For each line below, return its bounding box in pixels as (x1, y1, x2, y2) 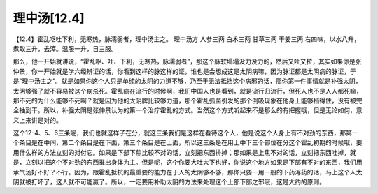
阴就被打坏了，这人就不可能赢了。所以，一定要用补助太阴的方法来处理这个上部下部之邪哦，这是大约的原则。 (13, 178, 325, 186)
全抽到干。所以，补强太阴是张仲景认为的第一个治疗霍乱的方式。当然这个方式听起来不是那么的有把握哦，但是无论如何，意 (13, 106, 363, 114)
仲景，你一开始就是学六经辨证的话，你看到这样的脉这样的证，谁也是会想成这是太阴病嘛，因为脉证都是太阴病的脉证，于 (13, 67, 356, 75)
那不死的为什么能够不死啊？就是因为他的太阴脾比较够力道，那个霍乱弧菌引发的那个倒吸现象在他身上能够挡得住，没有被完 (13, 96, 363, 105)
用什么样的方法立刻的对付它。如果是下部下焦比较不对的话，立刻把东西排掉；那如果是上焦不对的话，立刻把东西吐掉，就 (13, 148, 356, 156)
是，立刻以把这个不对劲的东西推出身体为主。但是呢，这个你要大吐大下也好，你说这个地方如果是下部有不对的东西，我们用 (13, 158, 363, 167)
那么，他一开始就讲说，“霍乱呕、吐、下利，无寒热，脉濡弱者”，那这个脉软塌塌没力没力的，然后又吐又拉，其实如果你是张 (13, 57, 362, 66)
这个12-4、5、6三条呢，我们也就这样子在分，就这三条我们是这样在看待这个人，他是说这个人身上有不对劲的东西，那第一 (13, 129, 358, 137)
